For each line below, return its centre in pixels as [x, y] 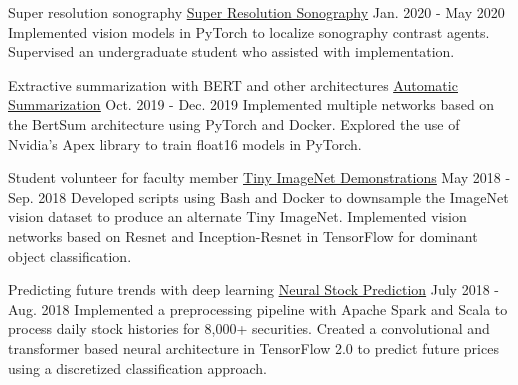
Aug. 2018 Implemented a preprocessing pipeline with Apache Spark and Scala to [258, 308]
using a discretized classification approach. [137, 367]
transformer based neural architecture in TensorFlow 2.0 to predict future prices [253, 347]
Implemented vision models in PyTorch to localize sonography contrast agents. [249, 31]
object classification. [70, 255]
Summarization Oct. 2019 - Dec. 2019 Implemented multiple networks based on [251, 104]
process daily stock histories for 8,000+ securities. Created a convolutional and [249, 328]
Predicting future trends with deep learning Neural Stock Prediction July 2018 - [253, 289]
